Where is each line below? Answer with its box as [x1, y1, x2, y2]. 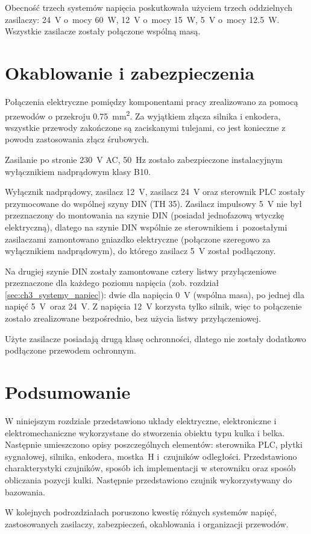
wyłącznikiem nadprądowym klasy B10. [5, 165, 151, 177]
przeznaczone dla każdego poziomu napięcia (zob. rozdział [5, 276, 219, 289]
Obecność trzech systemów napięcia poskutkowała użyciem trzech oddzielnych [5, 1, 293, 13]
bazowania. [5, 485, 45, 498]
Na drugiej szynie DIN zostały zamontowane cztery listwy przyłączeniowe [5, 264, 277, 277]
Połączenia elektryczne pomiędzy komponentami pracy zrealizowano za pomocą [5, 95, 298, 107]
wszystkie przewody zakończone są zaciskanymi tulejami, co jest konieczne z [5, 121, 286, 133]
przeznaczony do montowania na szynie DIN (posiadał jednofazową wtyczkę [5, 209, 284, 221]
